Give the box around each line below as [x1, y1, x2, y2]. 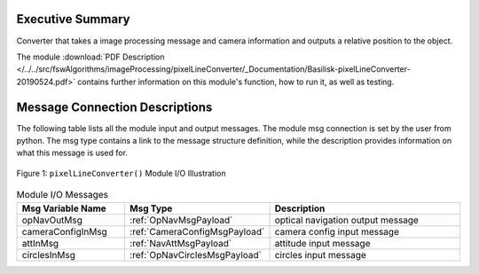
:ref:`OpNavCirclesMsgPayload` [130, 248, 262, 261]
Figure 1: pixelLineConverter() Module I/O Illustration [16, 168, 226, 178]
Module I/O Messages [16, 189, 109, 201]
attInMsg [21, 237, 59, 249]
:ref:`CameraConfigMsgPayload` [130, 225, 265, 238]
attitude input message [274, 237, 371, 249]
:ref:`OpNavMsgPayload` [130, 214, 233, 226]
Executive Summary [16, 12, 130, 27]
